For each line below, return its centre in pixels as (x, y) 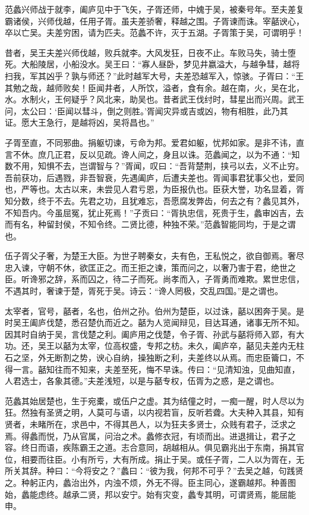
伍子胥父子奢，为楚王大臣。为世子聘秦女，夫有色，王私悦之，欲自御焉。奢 (150, 256)
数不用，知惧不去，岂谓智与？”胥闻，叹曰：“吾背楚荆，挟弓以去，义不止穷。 (154, 166)
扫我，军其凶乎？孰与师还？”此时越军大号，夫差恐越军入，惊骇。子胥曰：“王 (154, 75)
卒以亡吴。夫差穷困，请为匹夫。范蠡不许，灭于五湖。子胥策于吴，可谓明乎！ (154, 32)
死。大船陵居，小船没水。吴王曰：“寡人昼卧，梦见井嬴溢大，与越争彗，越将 (152, 64)
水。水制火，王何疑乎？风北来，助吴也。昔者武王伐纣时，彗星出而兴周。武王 (154, 99)
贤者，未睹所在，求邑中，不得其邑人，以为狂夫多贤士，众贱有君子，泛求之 (150, 424)
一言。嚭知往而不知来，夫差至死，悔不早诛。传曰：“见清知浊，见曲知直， (156, 369)
